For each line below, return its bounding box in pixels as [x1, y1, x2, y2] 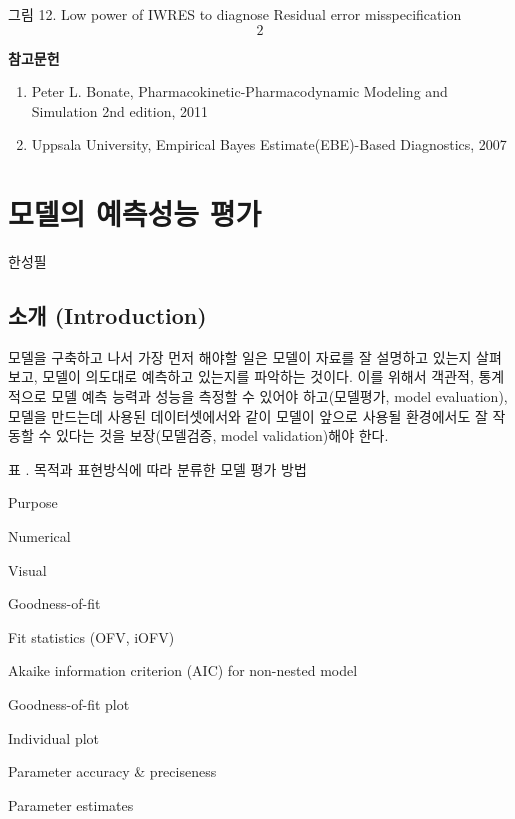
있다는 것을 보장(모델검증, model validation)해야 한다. [55, 425, 389, 446]
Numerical [8, 526, 71, 547]
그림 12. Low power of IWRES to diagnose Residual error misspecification [8, 4, 462, 24]
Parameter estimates [8, 794, 134, 815]
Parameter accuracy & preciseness [8, 761, 217, 782]
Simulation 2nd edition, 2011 [31, 100, 209, 121]
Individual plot [8, 727, 100, 748]
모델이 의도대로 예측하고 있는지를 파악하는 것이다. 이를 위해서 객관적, [42, 366, 474, 387]
